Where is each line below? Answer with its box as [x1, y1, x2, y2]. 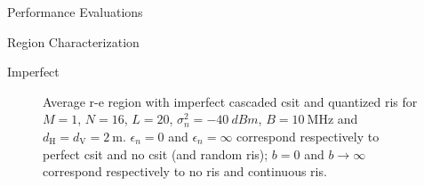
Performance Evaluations [7, 3, 143, 20]
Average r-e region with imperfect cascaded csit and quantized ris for [43, 92, 418, 110]
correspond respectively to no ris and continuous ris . [43, 162, 327, 181]
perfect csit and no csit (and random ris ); [43, 144, 268, 163]
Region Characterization [7, 32, 140, 51]
